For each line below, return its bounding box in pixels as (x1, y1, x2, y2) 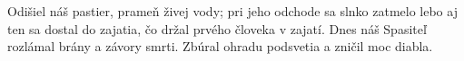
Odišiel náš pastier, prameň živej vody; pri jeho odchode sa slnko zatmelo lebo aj (7, 2, 458, 20)
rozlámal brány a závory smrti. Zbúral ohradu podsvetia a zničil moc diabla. (7, 37, 433, 56)
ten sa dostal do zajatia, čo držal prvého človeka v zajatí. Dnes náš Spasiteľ (7, 19, 427, 38)
